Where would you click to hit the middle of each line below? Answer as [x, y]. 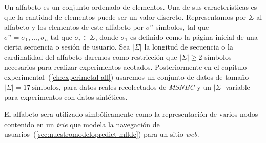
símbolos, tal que [182, 27]
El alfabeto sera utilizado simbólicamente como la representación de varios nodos [131, 114]
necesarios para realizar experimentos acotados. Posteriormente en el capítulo [126, 67]
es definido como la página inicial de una [194, 37]
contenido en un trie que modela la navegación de [82, 124]
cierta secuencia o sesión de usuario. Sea [67, 47]
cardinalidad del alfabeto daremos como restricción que [91, 56]
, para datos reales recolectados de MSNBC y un [135, 87]
